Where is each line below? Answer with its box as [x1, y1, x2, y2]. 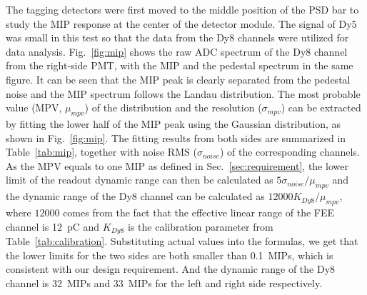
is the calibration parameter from [127, 219, 273, 234]
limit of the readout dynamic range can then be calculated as [6, 172, 273, 187]
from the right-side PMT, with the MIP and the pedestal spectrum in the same [6, 58, 353, 73]
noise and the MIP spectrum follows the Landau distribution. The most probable [6, 86, 361, 101]
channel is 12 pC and [6, 219, 100, 234]
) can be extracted [281, 100, 361, 115]
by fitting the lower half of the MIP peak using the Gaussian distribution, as [6, 116, 341, 131]
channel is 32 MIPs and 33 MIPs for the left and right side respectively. [6, 275, 323, 290]
